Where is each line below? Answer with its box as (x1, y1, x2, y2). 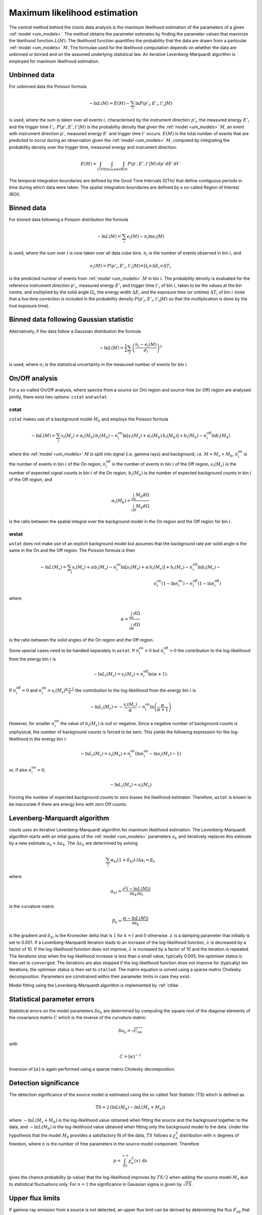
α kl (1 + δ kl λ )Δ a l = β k (110, 857, 155, 864)
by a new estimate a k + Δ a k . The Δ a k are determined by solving (9, 840, 138, 848)
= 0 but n (144, 647, 164, 653)
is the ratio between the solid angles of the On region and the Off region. (9, 637, 154, 643)
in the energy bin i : (29, 736, 67, 742)
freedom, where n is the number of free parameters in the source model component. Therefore (9, 1141, 199, 1147)
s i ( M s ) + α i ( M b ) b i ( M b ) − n (61, 433, 118, 439)
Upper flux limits (9, 1194, 60, 1202)
